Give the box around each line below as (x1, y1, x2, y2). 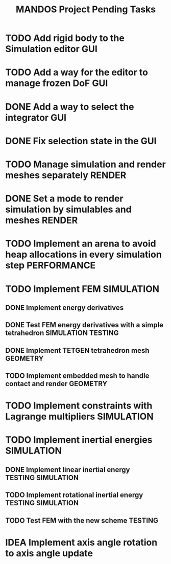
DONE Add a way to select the (5, 101, 134, 112)
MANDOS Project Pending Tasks (15, 4, 156, 15)
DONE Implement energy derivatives (5, 303, 124, 312)
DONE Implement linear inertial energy (5, 465, 130, 474)
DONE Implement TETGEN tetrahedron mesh (5, 346, 150, 355)
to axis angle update (5, 547, 93, 559)
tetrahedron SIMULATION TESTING (5, 329, 119, 337)
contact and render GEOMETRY (5, 379, 108, 388)
